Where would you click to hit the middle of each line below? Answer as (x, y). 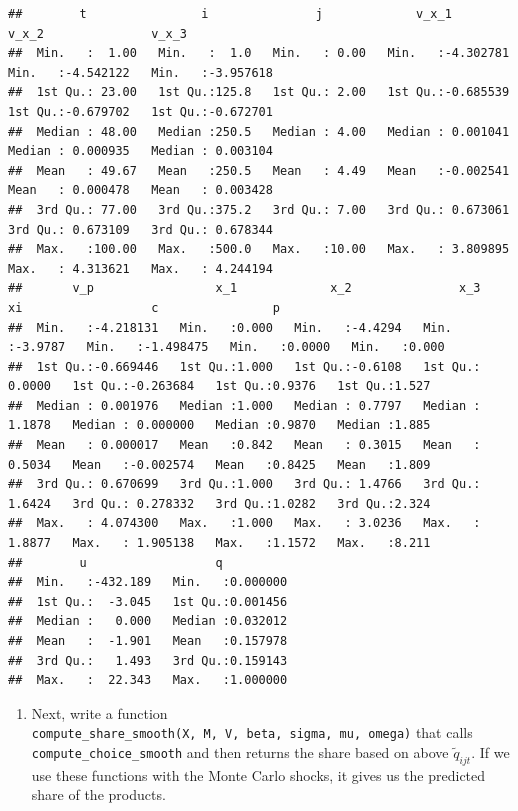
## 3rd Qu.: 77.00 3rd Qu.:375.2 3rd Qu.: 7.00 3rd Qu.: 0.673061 (259, 209)
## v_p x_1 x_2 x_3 (244, 288)
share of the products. (98, 794)
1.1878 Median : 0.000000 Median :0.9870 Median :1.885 (219, 425)
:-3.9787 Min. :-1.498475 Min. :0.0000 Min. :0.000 (226, 347)
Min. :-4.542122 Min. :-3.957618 (140, 72)
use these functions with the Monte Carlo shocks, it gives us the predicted (258, 774)
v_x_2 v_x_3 (97, 33)
